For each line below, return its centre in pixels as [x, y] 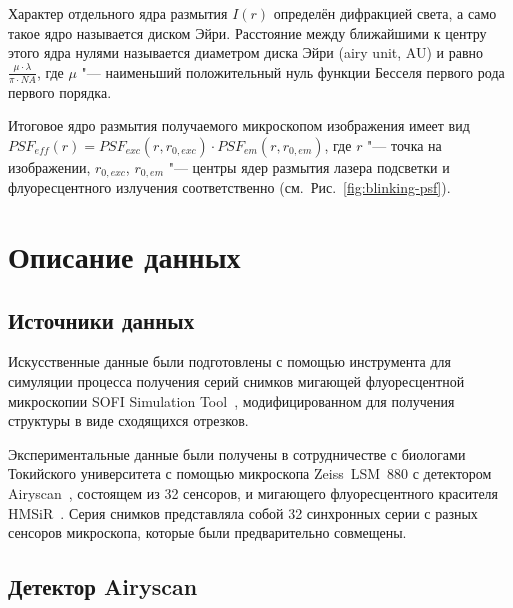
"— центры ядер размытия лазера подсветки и [309, 166]
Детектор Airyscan [103, 586]
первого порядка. [60, 91]
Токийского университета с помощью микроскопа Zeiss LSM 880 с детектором [250, 473]
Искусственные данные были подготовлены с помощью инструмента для [229, 361]
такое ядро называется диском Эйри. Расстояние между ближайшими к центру [247, 32]
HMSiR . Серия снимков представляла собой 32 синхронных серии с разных [243, 512]
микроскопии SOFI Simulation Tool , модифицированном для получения [231, 400]
